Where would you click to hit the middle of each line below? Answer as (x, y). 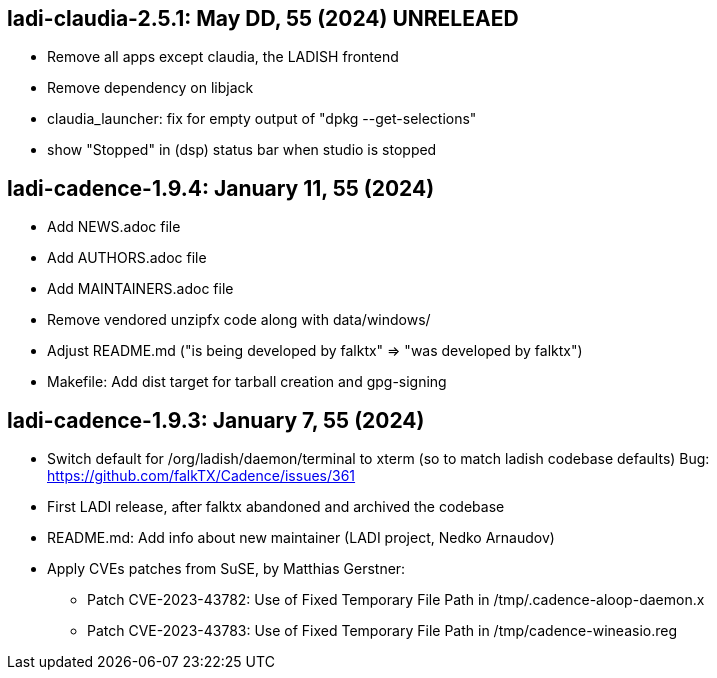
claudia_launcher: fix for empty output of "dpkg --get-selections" (262, 119)
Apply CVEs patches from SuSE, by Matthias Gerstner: (226, 569)
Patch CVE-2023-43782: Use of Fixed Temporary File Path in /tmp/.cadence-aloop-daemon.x (396, 600)
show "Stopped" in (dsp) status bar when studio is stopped (242, 150)
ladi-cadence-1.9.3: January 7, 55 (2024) (216, 420)
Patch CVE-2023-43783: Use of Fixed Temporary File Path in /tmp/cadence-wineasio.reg (382, 631)
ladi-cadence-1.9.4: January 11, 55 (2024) (221, 188)
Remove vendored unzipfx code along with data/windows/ (239, 320)
